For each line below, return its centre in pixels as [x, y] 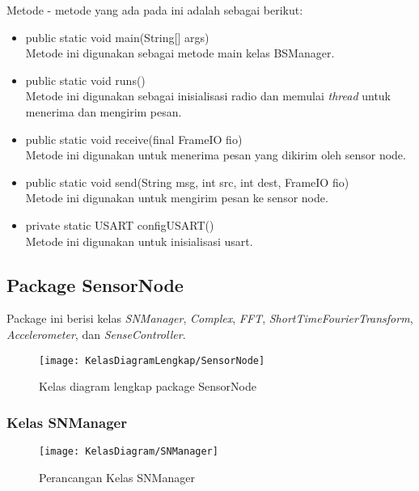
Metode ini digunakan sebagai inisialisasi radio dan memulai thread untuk [208, 96]
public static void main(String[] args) [117, 37]
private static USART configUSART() [120, 224]
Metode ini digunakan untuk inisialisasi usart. [139, 241]
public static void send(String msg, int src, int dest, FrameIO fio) [187, 182]
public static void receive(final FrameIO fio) [134, 139]
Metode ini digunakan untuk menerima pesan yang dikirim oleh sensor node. [216, 155]
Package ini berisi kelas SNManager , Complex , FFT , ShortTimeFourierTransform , [210, 318]
